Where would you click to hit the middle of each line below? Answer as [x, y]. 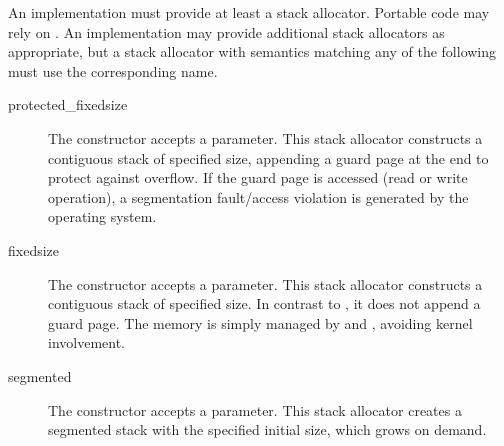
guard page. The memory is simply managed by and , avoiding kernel [260, 322]
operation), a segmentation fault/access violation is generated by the [258, 196]
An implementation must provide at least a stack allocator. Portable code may [249, 12]
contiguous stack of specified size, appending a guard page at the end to [268, 157]
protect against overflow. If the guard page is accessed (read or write [258, 177]
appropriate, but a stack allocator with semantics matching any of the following [252, 51]
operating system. [102, 216]
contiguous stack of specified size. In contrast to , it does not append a [264, 303]
